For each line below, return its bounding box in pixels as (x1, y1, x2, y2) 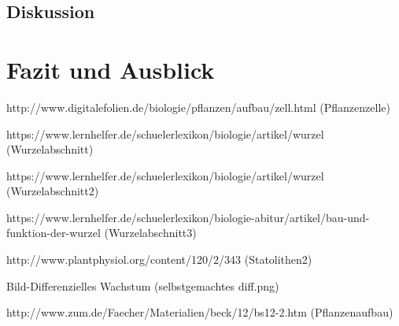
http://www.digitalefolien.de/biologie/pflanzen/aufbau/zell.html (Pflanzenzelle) (6, 98, 390, 115)
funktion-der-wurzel (6, 224, 101, 241)
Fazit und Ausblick (6, 53, 215, 85)
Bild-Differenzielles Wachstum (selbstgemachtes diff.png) (6, 277, 279, 294)
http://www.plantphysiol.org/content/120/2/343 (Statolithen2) (6, 251, 312, 268)
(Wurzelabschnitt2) (6, 183, 99, 199)
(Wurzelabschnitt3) (104, 224, 197, 241)
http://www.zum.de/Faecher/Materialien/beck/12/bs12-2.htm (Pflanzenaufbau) (6, 304, 393, 320)
